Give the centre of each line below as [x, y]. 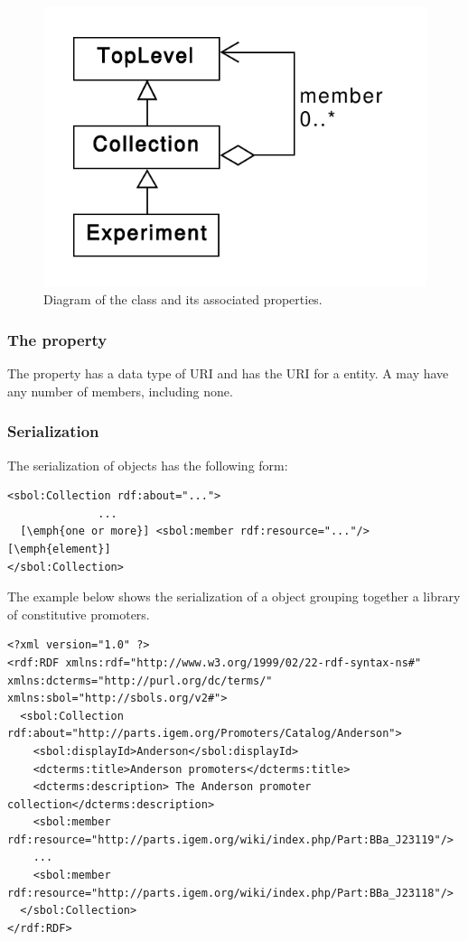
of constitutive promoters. [79, 614]
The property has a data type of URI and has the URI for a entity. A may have [228, 373]
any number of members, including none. [120, 391]
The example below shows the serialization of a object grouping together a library [234, 596]
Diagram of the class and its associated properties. [183, 299]
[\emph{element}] [59, 549]
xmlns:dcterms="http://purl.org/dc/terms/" [140, 680]
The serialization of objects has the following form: [148, 465]
